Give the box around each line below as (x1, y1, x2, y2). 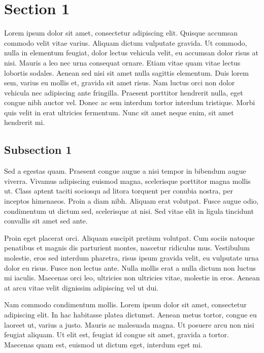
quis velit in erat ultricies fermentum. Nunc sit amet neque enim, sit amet (4, 107, 234, 117)
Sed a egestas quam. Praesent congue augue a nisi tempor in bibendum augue (4, 166, 246, 176)
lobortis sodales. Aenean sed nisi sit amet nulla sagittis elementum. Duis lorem (4, 67, 249, 78)
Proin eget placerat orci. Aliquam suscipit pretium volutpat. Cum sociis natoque (4, 232, 255, 243)
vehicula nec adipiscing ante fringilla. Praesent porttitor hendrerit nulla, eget (4, 87, 243, 98)
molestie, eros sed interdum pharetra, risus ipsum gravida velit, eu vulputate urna (4, 252, 259, 263)
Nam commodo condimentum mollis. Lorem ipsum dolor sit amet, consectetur (4, 299, 247, 310)
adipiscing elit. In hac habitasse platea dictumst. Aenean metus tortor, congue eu (4, 309, 257, 319)
